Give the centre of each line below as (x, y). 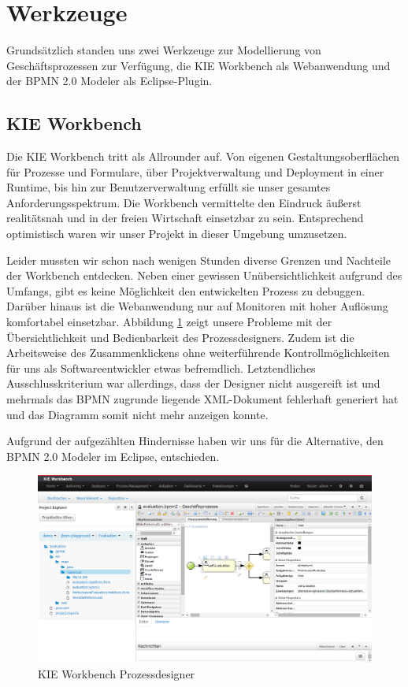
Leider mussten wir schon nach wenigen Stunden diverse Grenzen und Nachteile (199, 260)
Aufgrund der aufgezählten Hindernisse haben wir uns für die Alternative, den (195, 441)
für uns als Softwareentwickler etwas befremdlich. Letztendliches (161, 368)
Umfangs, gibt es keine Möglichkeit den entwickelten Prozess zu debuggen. (186, 290)
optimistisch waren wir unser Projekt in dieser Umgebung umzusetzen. (177, 234)
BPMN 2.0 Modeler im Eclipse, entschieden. (113, 456)
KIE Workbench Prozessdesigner (117, 674)
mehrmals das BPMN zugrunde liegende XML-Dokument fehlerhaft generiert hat (202, 399)
